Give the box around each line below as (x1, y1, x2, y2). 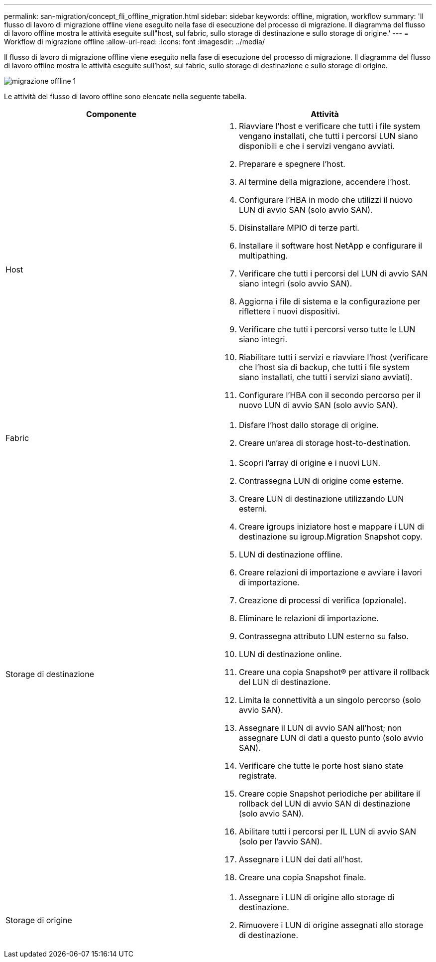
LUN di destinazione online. (239, 649, 342, 659)
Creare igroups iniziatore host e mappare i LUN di (239, 522, 424, 532)
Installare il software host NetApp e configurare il (239, 241, 423, 251)
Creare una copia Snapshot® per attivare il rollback (239, 667, 430, 677)
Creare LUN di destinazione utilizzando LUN (239, 494, 404, 504)
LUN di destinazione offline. (239, 550, 343, 559)
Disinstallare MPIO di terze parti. (239, 223, 359, 233)
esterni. (239, 504, 267, 514)
